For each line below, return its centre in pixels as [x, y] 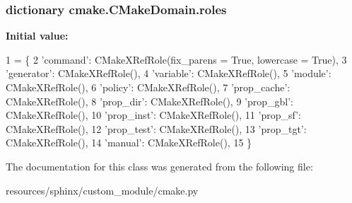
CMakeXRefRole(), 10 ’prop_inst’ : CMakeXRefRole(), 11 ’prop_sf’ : [153, 115]
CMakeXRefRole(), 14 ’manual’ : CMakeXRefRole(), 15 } [129, 143]
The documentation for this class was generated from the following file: [159, 166]
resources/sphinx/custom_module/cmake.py [102, 190]
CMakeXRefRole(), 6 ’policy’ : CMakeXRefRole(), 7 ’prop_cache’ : [148, 87]
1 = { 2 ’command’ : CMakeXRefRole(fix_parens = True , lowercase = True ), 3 [176, 59]
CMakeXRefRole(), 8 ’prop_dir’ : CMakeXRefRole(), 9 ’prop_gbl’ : [149, 101]
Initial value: [37, 36]
